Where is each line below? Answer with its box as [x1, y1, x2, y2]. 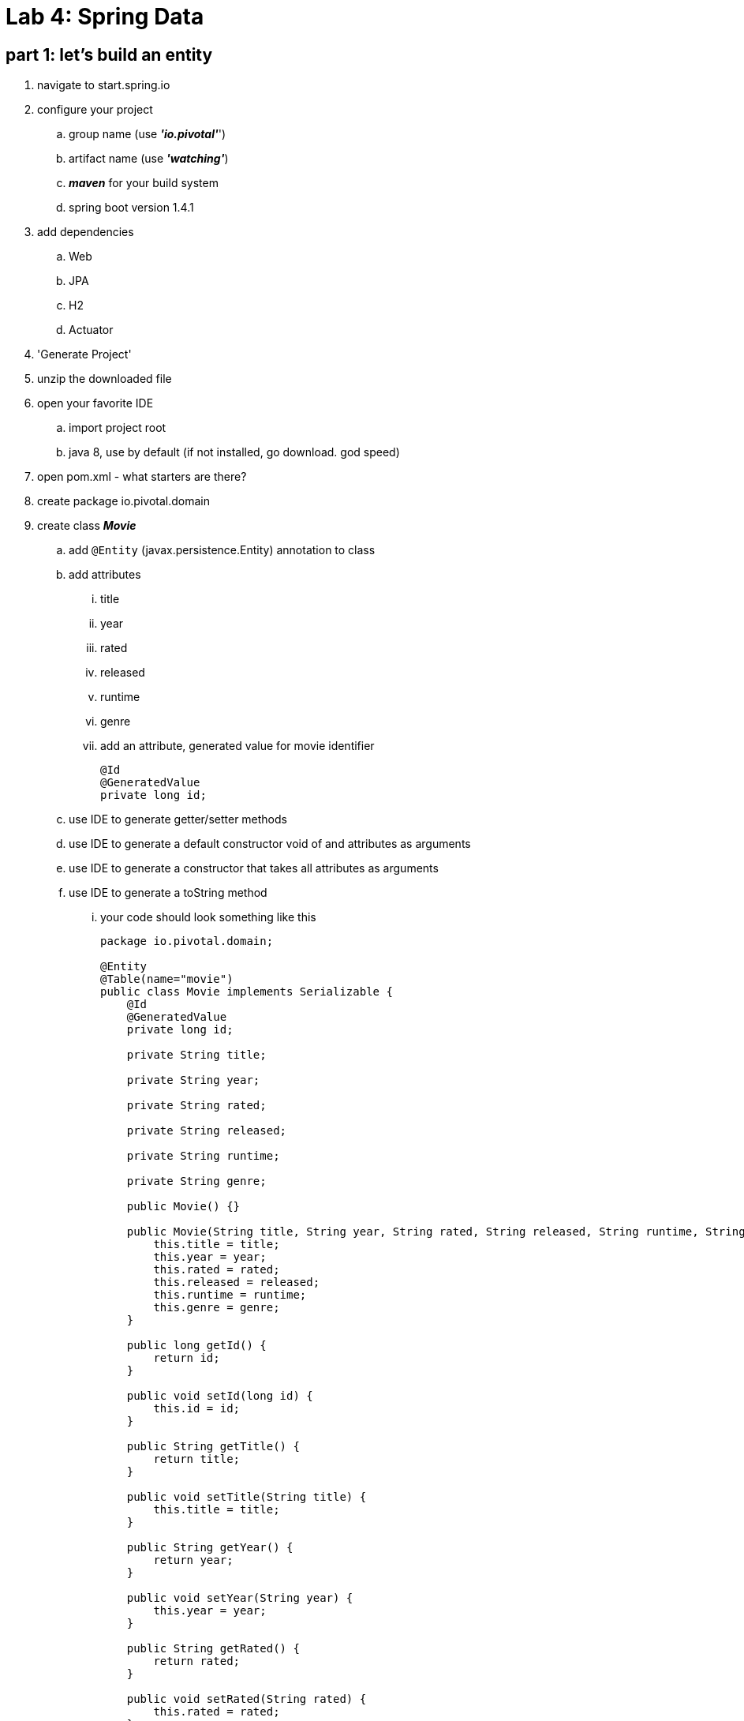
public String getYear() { [126, 1541, 293, 1554]
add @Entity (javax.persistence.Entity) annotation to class [69, 543, 376, 557]
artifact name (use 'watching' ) [69, 152, 229, 166]
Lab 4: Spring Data [6, 3, 204, 30]
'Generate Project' [37, 347, 132, 362]
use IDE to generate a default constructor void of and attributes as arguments [69, 837, 471, 851]
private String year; [126, 1074, 260, 1087]
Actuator [69, 323, 114, 337]
